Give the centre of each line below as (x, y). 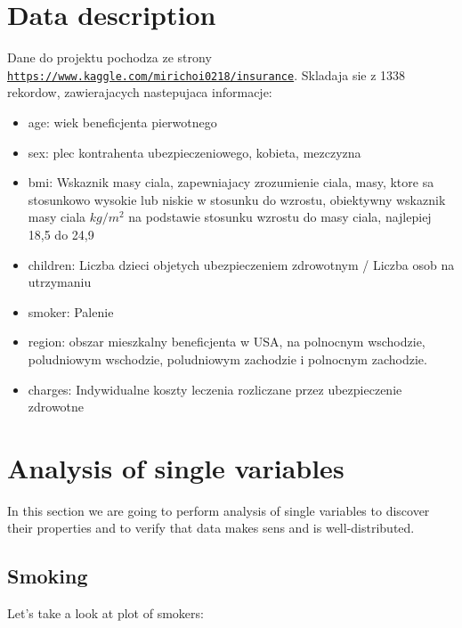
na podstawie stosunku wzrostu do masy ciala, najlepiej (280, 217)
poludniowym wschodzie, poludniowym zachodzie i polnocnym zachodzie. (227, 359)
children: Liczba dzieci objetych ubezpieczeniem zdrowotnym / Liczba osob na (241, 264)
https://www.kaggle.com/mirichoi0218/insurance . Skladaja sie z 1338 (207, 74)
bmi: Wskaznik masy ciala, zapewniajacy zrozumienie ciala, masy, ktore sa (231, 182)
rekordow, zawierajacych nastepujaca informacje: (140, 92)
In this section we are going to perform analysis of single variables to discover (219, 510)
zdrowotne (56, 407)
